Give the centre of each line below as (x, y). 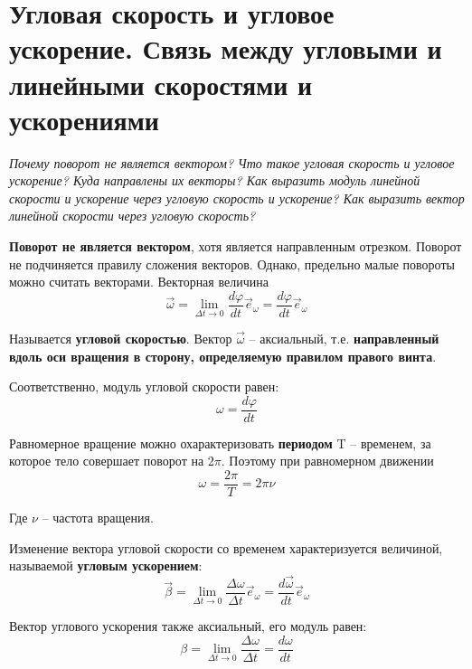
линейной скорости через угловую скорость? (132, 216)
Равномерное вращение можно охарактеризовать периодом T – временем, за (220, 443)
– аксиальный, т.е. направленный (344, 338)
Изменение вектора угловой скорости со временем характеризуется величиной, (226, 547)
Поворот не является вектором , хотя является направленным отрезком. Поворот (236, 246)
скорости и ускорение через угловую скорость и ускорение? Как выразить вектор (237, 198)
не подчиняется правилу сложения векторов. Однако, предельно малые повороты (232, 264)
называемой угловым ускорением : (106, 565)
